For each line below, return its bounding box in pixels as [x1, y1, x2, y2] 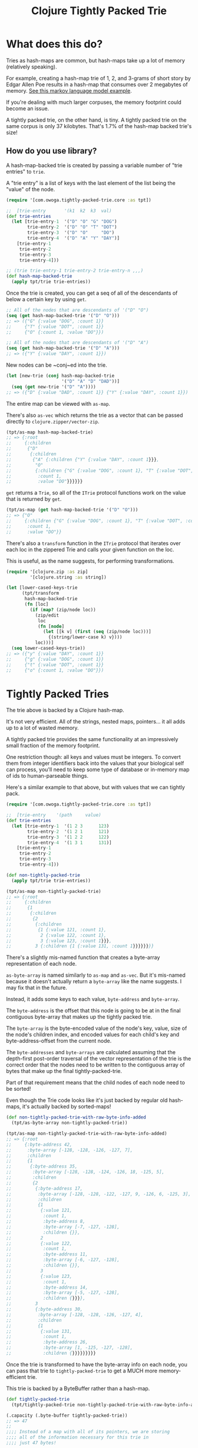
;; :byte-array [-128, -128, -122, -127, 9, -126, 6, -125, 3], [6, 1191, 192, 1197]
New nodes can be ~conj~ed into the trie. [6, 361, 107, 368]
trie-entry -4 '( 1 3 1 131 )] [27, 840, 112, 846]
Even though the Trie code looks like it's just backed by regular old [6, 1097, 168, 1104]
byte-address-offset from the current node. [6, 1038, 112, 1045]
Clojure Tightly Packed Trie [31, 4, 167, 18]
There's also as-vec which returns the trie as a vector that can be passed [6, 412, 183, 419]
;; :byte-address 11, [6, 1251, 88, 1257]
